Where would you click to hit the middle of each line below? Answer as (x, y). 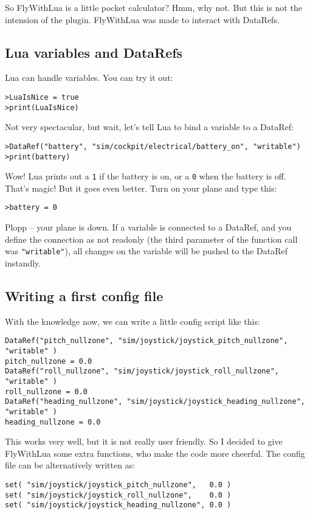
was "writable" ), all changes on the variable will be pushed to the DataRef (146, 251)
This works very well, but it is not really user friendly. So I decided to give (144, 441)
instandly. (23, 262)
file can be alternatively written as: (70, 465)
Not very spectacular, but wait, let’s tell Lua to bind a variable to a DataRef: (149, 127)
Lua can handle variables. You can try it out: (89, 78)
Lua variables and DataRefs (94, 52)
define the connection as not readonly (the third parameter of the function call (151, 239)
